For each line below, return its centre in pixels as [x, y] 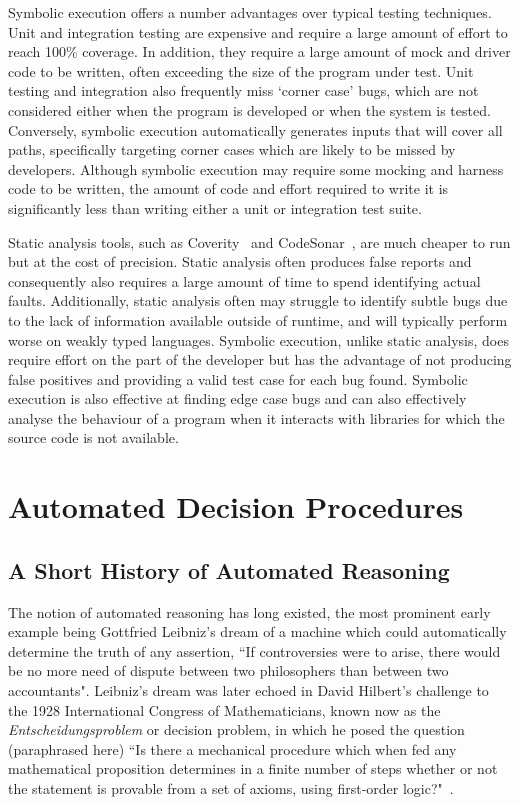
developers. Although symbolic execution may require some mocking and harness [256, 168]
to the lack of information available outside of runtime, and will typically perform [258, 319]
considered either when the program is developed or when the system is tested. [249, 109]
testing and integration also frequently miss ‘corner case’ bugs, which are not [243, 90]
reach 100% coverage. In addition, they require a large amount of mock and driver [259, 51]
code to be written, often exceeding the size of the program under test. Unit [241, 70]
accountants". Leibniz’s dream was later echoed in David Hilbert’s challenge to [248, 690]
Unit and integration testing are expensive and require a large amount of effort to [258, 31]
